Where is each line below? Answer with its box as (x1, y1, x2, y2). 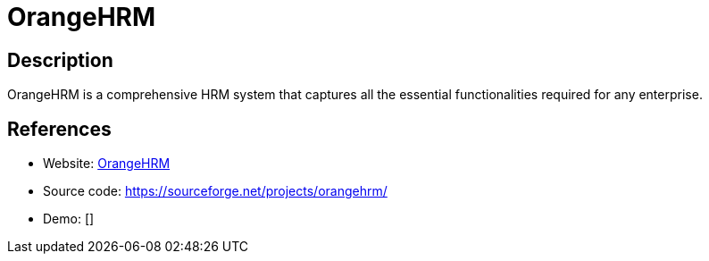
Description (7, 48, 113, 72)
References (7, 117, 112, 140)
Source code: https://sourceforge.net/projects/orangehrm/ (43, 183, 388, 199)
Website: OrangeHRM (43, 156, 171, 172)
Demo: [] (43, 211, 95, 227)
